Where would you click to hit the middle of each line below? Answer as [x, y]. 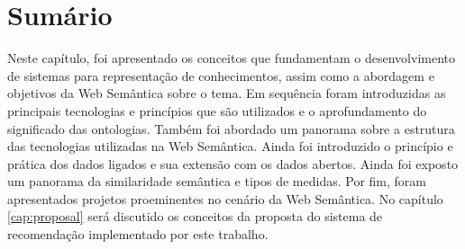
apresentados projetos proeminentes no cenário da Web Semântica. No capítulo [225, 198]
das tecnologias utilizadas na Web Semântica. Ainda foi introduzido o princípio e [230, 146]
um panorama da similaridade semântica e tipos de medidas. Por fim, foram [217, 181]
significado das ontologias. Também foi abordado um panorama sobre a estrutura [231, 128]
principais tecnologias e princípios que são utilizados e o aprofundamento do [217, 110]
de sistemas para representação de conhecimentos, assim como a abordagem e [221, 75]
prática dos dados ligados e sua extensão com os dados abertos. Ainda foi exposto [233, 163]
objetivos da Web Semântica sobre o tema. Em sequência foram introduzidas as [227, 93]
